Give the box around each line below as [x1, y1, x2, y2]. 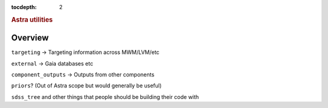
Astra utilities [11, 15, 53, 24]
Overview [11, 33, 49, 43]
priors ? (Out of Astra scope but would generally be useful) [11, 82, 162, 89]
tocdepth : [11, 4, 37, 10]
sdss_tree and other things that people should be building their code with [11, 93, 199, 100]
